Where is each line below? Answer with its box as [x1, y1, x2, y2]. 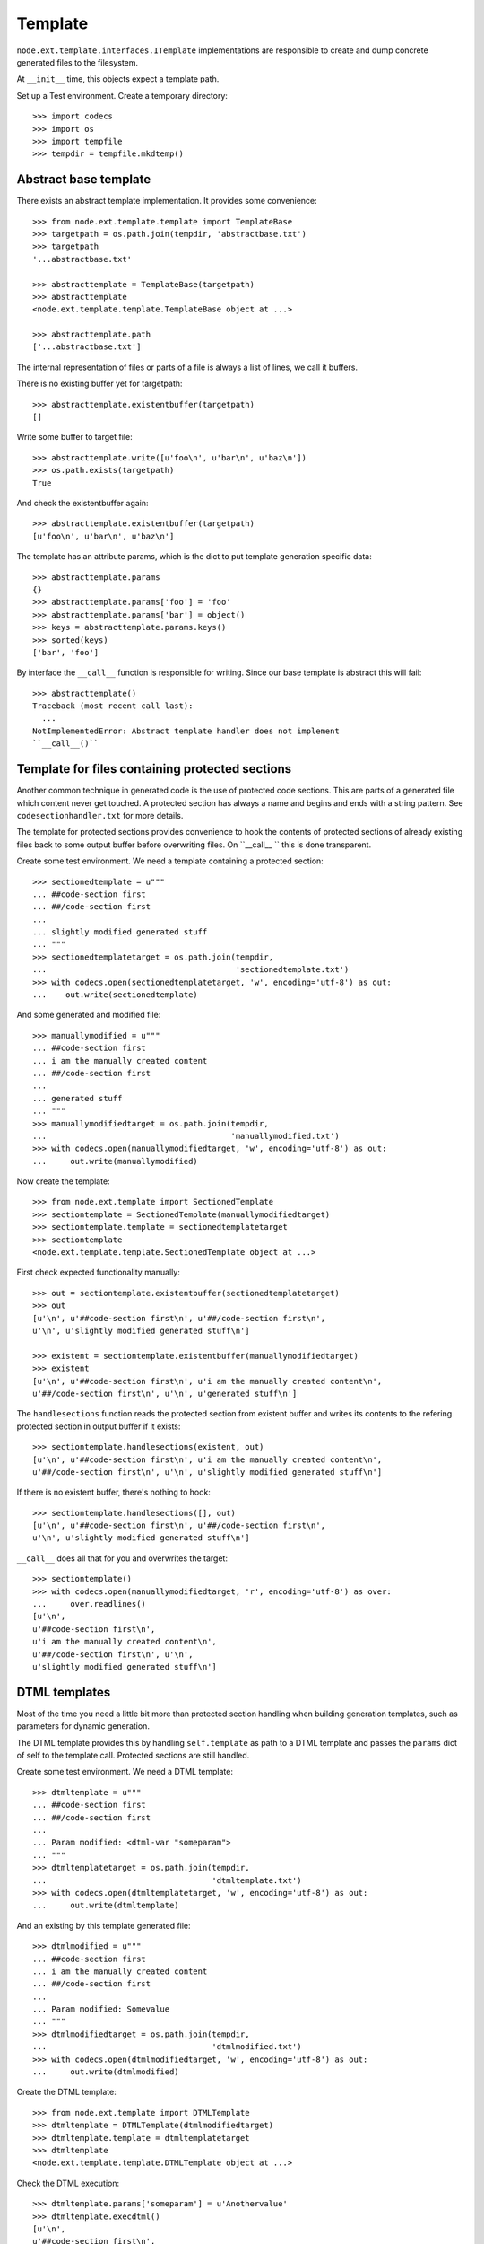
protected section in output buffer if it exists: [16, 1421, 181, 1432]
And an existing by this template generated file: [16, 1920, 192, 1931]
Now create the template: [16, 1176, 111, 1187]
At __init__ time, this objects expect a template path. [16, 74, 220, 84]
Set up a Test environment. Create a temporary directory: [16, 90, 229, 101]
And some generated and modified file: [16, 1010, 161, 1021]
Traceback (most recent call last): [32, 701, 194, 711]
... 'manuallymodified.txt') [32, 1131, 340, 1141]
